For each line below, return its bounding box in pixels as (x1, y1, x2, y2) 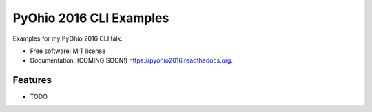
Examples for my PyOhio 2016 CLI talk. (12, 34, 123, 43)
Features (12, 74, 52, 86)
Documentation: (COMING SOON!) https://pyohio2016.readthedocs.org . (30, 56, 234, 65)
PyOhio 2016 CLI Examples (12, 10, 169, 25)
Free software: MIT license (30, 47, 106, 55)
